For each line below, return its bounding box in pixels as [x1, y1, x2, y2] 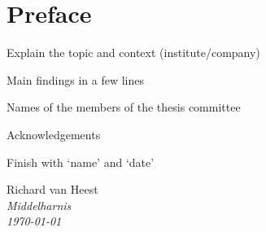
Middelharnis [7, 196, 72, 213]
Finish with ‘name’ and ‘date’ [7, 153, 155, 170]
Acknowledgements [7, 125, 101, 142]
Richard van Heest [7, 181, 98, 198]
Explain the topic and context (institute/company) [7, 44, 260, 61]
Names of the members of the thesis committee [7, 98, 241, 116]
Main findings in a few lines [7, 71, 144, 88]
